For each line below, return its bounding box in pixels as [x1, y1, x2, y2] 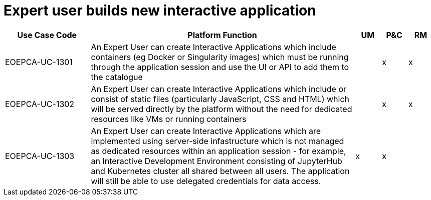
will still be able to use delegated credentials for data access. [91, 175, 321, 186]
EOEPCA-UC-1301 [5, 56, 73, 67]
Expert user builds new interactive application [4, 2, 316, 19]
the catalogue [91, 71, 143, 82]
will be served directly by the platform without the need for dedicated [91, 103, 352, 114]
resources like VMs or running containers [91, 113, 247, 124]
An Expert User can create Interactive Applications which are [91, 125, 321, 136]
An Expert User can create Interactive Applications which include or [91, 83, 347, 94]
